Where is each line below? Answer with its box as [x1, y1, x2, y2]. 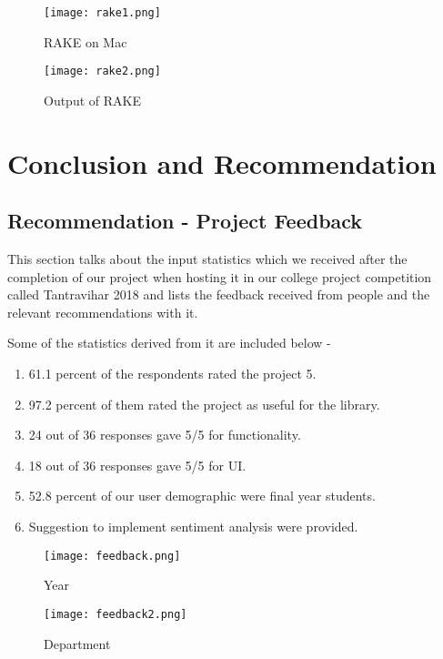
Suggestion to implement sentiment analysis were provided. [28, 517, 358, 536]
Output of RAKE [44, 90, 141, 109]
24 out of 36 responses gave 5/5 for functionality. [28, 425, 301, 444]
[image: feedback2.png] [44, 607, 187, 621]
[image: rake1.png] [44, 6, 161, 19]
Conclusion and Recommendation [7, 144, 437, 181]
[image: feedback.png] [44, 549, 181, 563]
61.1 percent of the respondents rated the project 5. [28, 364, 317, 383]
